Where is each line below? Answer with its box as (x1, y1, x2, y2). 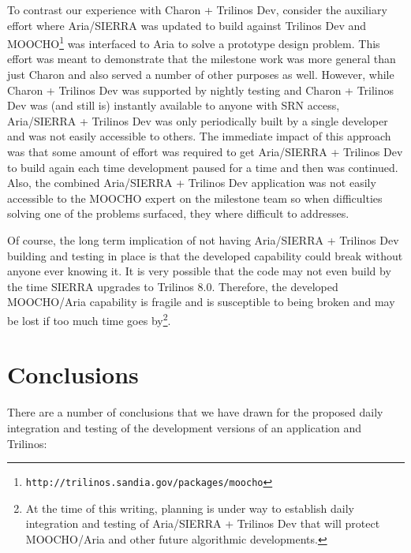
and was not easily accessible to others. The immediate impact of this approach (7, 128, 391, 144)
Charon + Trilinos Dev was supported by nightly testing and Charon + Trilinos (7, 81, 394, 98)
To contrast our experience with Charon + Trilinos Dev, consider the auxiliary (7, 2, 387, 17)
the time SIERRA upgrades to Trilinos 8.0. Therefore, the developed (7, 278, 338, 294)
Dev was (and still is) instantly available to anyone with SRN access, (7, 97, 340, 114)
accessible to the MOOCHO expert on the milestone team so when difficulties (7, 189, 383, 206)
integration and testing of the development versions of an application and (7, 419, 362, 435)
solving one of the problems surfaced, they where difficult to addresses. (7, 205, 349, 222)
